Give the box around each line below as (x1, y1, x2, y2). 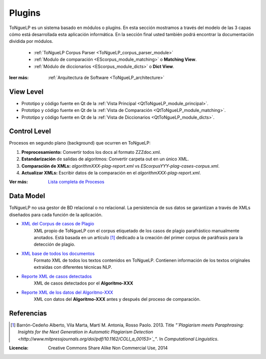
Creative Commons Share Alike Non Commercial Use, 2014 (48, 345, 168, 351)
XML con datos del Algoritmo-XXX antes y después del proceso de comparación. (33, 296, 201, 302)
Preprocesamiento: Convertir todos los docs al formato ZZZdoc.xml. (21, 149, 162, 155)
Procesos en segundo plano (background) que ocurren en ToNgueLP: (9, 140, 151, 146)
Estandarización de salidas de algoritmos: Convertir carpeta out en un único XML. (21, 156, 189, 162)
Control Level (9, 127, 51, 136)
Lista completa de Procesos (48, 179, 104, 185)
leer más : (9, 74, 29, 80)
